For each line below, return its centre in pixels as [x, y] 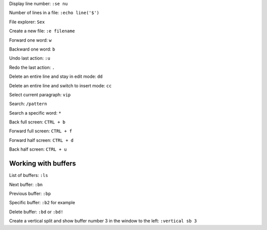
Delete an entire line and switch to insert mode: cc [60, 86]
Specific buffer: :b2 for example [42, 203]
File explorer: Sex [27, 22]
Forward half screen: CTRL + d [41, 140]
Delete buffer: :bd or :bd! [36, 212]
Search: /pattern [28, 104]
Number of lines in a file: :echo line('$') [54, 13]
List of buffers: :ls [29, 175]
